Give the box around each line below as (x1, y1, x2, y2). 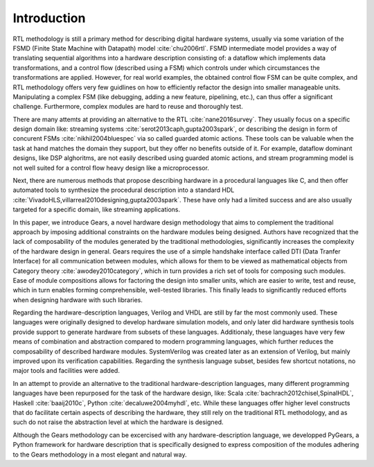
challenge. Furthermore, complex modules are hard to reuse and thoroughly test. (12, 103, 244, 111)
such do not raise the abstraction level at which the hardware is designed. (12, 418, 224, 426)
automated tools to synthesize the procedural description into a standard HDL (12, 186, 235, 194)
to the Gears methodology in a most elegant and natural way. (12, 450, 187, 459)
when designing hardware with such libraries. (12, 295, 143, 304)
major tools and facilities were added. (12, 367, 121, 375)
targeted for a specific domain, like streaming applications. (12, 205, 181, 214)
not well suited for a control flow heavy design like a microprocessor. (12, 164, 209, 172)
